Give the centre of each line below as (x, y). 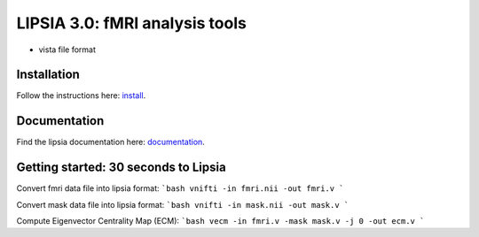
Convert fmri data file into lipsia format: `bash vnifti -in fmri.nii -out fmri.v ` (181, 188)
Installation (48, 75)
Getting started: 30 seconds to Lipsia (121, 168)
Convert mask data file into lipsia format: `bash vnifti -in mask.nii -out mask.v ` (183, 204)
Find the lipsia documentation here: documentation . (111, 142)
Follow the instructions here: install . (81, 96)
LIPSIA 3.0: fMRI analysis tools (132, 23)
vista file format (67, 50)
